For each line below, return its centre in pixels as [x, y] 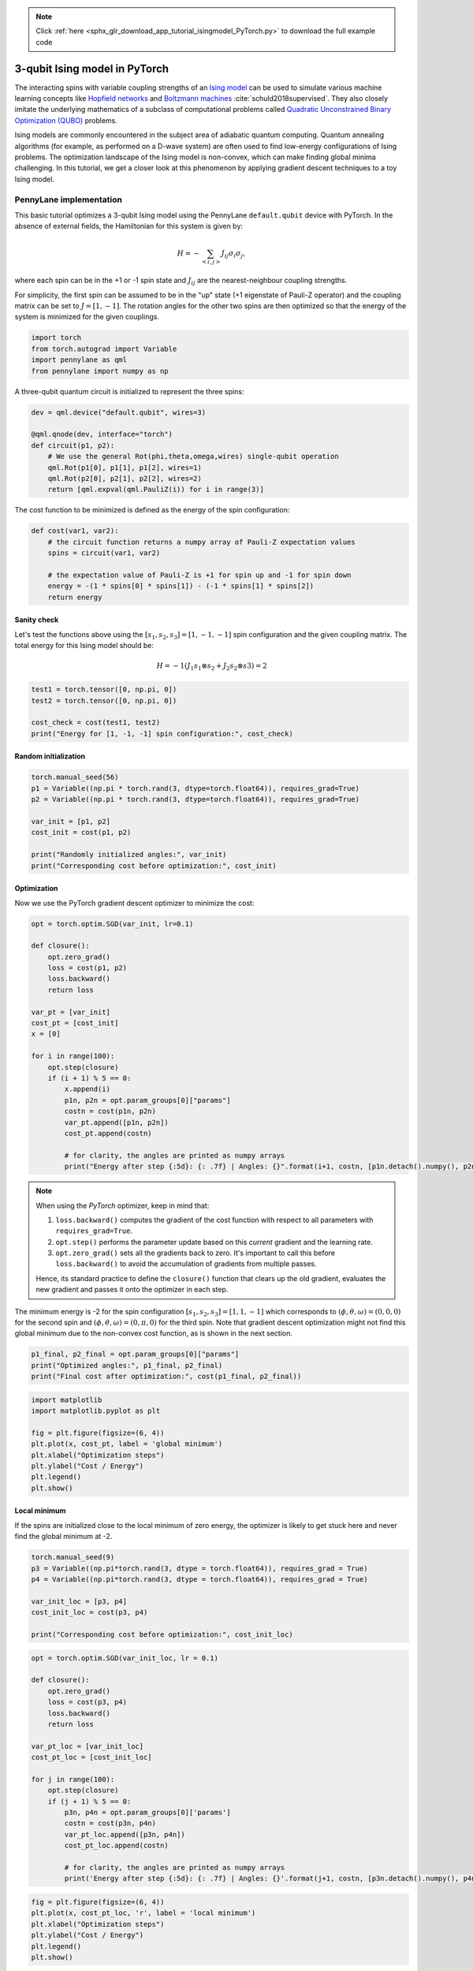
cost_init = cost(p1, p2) [81, 833]
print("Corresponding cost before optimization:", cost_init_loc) [162, 1634]
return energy [75, 597]
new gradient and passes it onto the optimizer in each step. [132, 1290]
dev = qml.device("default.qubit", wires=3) [119, 412]
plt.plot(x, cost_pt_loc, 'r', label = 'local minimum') [143, 1913]
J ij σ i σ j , [233, 254]
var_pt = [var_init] [71, 1012]
